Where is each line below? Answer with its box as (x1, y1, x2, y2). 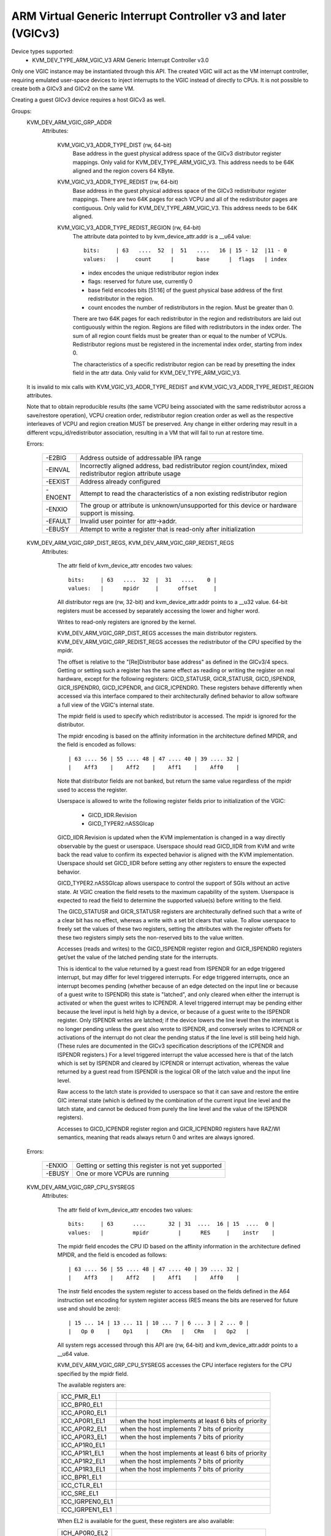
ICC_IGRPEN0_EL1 (61, 1497, 113, 1506)
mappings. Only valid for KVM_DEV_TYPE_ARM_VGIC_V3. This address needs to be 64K (72, 159, 294, 166)
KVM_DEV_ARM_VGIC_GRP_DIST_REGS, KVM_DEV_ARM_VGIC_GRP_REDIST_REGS (26, 539, 234, 547)
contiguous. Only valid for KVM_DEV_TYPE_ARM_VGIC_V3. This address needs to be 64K (72, 204, 297, 211)
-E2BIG (45, 453, 67, 462)
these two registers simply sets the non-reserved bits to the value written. (57, 934, 245, 941)
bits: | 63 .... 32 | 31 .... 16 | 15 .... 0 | (68, 1220, 275, 1228)
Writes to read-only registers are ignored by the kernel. (57, 618, 197, 626)
